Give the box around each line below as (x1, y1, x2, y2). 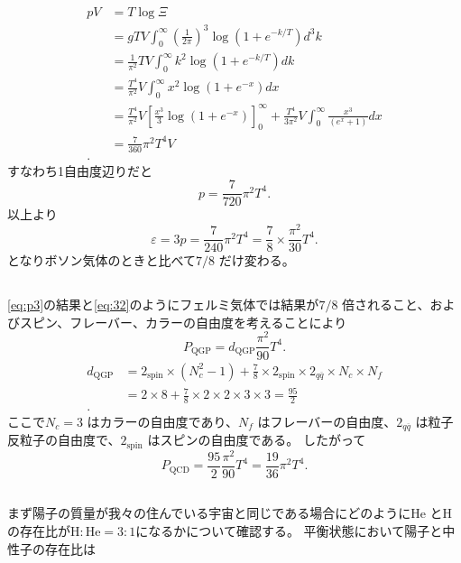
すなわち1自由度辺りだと (7, 161, 152, 180)
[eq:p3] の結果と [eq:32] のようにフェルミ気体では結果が (7, 295, 319, 314)
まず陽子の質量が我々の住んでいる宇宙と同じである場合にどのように (7, 503, 411, 522)
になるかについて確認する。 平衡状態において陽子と (135, 521, 443, 540)
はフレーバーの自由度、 (257, 411, 397, 430)
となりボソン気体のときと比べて (7, 251, 197, 270)
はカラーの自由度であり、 (87, 411, 238, 430)
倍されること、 (342, 295, 430, 314)
